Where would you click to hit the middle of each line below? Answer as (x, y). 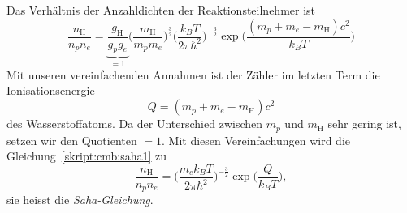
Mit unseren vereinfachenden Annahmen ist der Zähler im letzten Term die (193, 74)
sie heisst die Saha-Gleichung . (80, 200)
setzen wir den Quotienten (72, 140)
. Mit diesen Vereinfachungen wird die (256, 140)
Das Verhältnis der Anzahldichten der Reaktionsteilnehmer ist (161, 10)
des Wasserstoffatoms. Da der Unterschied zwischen (135, 124)
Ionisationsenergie (51, 90)
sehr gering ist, (364, 124)
